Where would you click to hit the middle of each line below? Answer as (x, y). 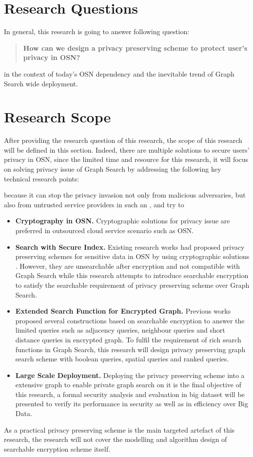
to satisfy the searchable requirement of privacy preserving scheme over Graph (132, 285)
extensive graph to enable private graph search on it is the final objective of (128, 385)
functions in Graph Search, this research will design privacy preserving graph (130, 349)
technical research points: (42, 178)
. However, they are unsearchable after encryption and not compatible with (128, 266)
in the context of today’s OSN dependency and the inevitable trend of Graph (119, 73)
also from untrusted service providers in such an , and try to (94, 204)
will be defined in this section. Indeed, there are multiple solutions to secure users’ (127, 149)
